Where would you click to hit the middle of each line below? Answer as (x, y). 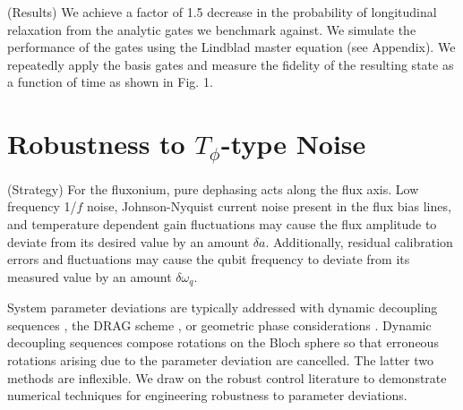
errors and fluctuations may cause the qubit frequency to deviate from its (209, 259)
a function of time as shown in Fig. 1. (110, 82)
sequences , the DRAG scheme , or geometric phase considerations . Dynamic (219, 325)
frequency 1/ (42, 206)
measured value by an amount (90, 276)
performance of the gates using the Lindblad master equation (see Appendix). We (231, 47)
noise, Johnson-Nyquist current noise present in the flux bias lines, (269, 206)
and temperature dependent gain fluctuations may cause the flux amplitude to (222, 224)
